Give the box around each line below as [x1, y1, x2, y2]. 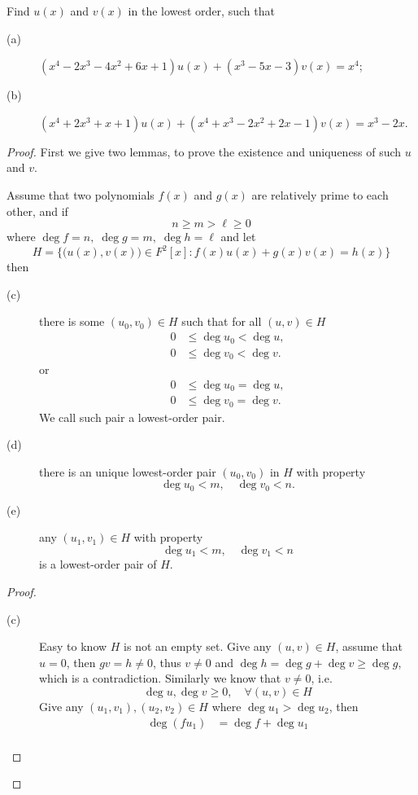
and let [220, 228, 256, 245]
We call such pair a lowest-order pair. [39, 408, 225, 425]
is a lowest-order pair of [39, 556, 157, 573]
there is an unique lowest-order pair [39, 463, 216, 480]
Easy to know [39, 638, 107, 655]
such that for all [181, 313, 262, 330]
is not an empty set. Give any [124, 638, 272, 655]
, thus [153, 653, 181, 670]
